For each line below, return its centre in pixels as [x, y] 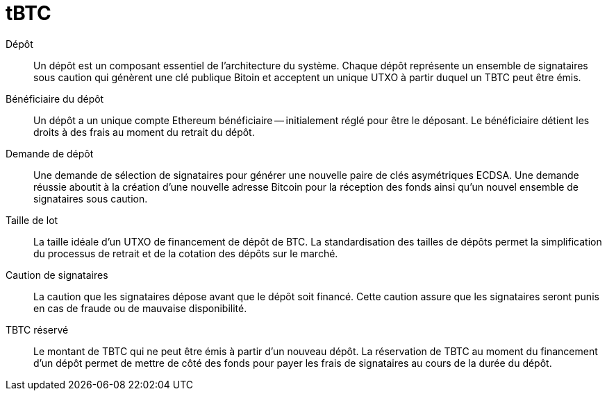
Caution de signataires [57, 275]
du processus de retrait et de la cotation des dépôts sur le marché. [186, 253]
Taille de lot [32, 220]
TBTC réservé [37, 329]
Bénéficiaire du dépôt [55, 98]
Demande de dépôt [50, 153]
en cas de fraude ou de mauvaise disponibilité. [140, 308]
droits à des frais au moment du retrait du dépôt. [144, 132]
